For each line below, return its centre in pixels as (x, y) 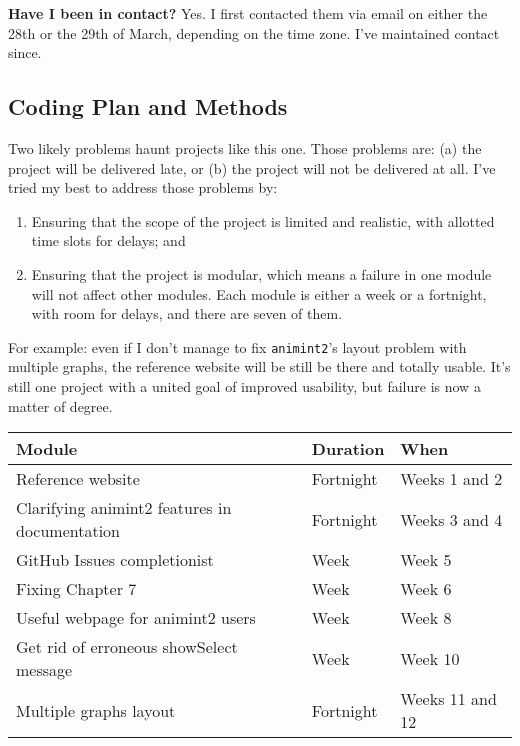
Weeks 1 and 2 (451, 479)
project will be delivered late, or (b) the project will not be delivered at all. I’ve (252, 167)
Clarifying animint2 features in (124, 508)
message (44, 670)
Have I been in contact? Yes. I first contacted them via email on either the (248, 13)
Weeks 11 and (448, 699)
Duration (348, 449)
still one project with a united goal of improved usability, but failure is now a (244, 385)
